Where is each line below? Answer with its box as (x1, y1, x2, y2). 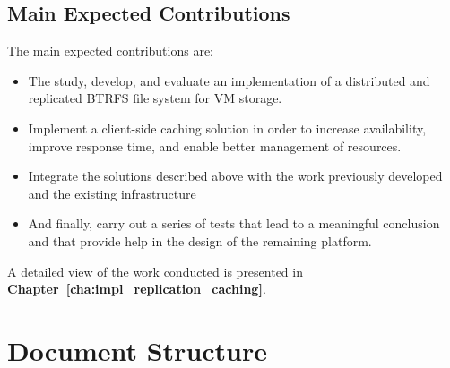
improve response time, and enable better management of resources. (28, 136, 402, 155)
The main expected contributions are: (7, 41, 213, 60)
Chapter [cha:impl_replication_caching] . (7, 279, 266, 298)
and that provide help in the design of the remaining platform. (28, 231, 372, 250)
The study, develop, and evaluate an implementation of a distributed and (28, 71, 430, 90)
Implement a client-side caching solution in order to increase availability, (28, 118, 427, 137)
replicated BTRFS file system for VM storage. (28, 89, 282, 107)
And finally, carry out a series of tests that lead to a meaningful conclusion (28, 214, 440, 233)
